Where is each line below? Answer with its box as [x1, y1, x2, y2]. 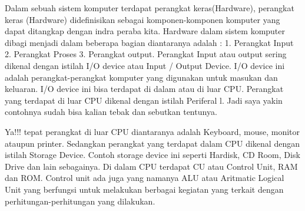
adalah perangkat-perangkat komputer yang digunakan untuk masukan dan [5, 71, 278, 83]
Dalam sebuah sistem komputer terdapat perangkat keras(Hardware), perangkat [5, 2, 294, 14]
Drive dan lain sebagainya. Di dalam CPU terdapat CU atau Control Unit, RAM [5, 160, 298, 172]
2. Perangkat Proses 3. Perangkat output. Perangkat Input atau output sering [5, 48, 287, 60]
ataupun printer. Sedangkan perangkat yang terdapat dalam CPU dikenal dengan [5, 137, 300, 149]
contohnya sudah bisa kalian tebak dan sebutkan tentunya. [5, 105, 217, 118]
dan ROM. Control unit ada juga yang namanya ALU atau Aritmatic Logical [5, 172, 284, 184]
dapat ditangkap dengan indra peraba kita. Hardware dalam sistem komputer [5, 25, 286, 37]
